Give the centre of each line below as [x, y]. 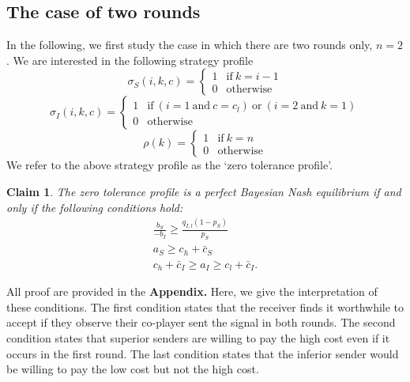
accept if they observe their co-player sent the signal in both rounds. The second [201, 322]
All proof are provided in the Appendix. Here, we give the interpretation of [192, 291]
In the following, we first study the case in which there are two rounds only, [190, 45]
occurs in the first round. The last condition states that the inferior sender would [203, 353]
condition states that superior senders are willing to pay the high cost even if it [198, 337]
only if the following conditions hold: [95, 207]
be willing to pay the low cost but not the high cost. [133, 369]
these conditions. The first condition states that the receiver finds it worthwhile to [205, 306]
